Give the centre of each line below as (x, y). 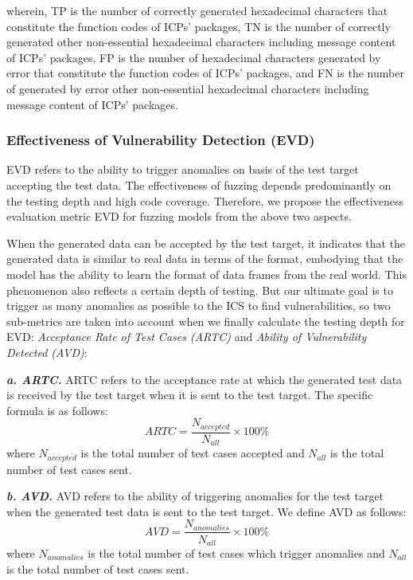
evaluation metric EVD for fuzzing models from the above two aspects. (179, 216)
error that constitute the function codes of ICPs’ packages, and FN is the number (205, 73)
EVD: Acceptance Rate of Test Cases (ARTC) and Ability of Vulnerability (187, 337)
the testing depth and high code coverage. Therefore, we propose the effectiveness (205, 200)
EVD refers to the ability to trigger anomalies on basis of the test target (183, 169)
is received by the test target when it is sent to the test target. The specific (190, 395)
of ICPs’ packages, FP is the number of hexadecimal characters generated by (194, 57)
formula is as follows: (57, 410)
